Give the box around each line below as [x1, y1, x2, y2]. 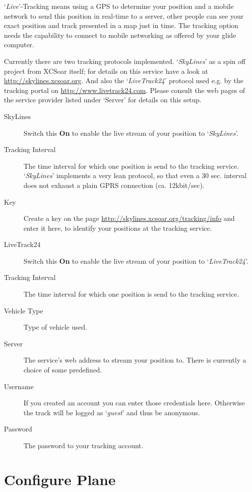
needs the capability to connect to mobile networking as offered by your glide [4, 30, 236, 40]
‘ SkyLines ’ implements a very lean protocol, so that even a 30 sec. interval [24, 170, 247, 181]
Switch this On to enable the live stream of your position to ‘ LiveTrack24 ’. [24, 255, 249, 266]
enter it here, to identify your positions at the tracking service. [24, 222, 212, 233]
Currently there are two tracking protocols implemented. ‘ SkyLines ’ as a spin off [4, 56, 246, 66]
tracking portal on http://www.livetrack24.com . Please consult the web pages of [4, 85, 245, 95]
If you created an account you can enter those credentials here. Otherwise [24, 398, 245, 408]
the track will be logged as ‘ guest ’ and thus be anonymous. [24, 407, 200, 417]
